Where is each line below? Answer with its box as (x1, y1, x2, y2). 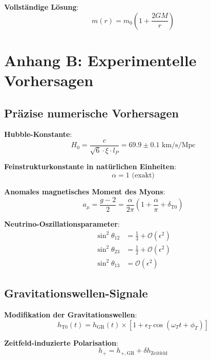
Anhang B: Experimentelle (4, 49, 197, 70)
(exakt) (132, 172, 155, 179)
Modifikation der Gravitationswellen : (4, 309, 137, 319)
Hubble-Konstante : (4, 129, 72, 139)
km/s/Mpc (162, 142, 196, 149)
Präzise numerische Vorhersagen (4, 105, 179, 121)
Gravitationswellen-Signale (4, 285, 148, 301)
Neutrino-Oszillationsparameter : (4, 218, 120, 229)
